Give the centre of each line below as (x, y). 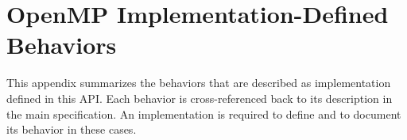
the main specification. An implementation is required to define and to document (204, 114)
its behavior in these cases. (72, 129)
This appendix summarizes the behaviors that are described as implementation (199, 83)
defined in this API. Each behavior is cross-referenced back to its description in (200, 98)
